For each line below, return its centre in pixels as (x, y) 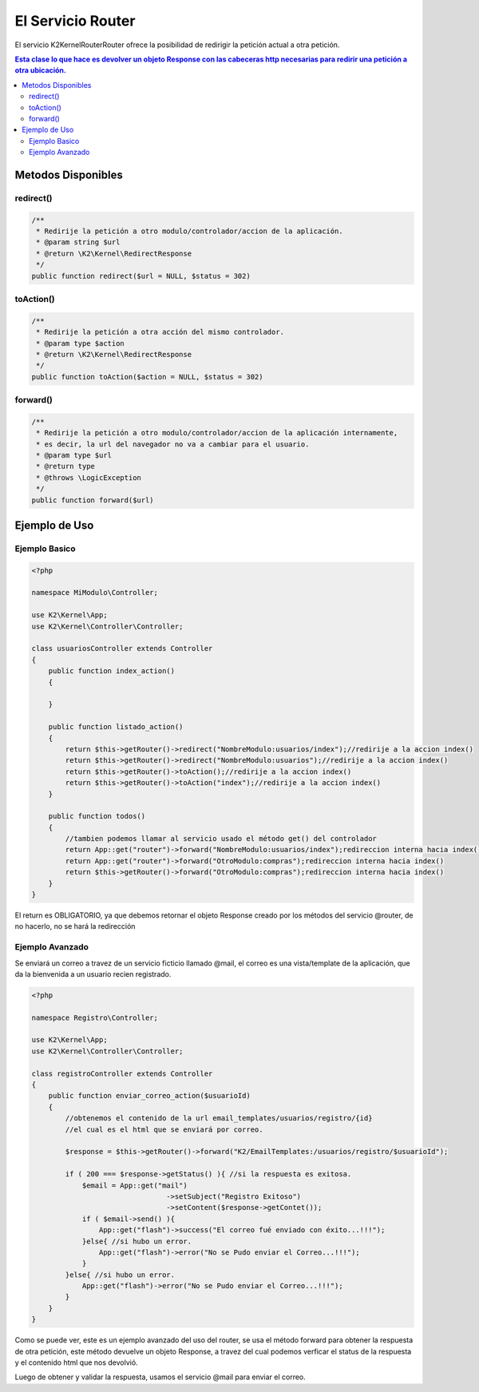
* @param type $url (74, 455)
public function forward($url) (93, 500)
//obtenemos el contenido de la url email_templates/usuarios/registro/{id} (219, 1118)
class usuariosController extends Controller (122, 648)
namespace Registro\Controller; (95, 1017)
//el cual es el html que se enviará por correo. (164, 1129)
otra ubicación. (41, 70)
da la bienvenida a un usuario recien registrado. (93, 974)
